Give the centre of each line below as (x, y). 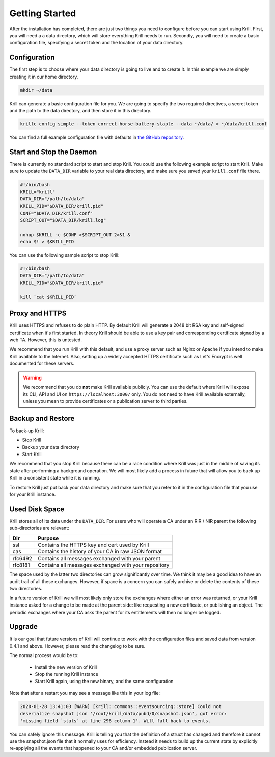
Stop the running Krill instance (67, 674)
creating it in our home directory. (44, 77)
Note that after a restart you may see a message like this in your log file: (85, 693)
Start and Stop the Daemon (53, 152)
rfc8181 (21, 565)
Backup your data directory (51, 447)
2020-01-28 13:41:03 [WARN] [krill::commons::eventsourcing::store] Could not (121, 706)
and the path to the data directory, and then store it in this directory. (80, 110)
